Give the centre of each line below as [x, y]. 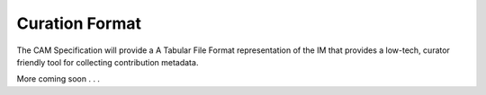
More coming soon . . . [58, 79]
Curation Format [79, 23]
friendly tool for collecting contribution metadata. [108, 62]
